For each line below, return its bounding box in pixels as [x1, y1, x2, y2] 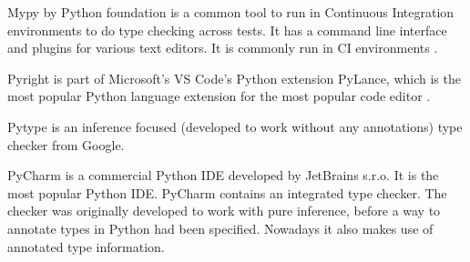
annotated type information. [7, 237, 165, 256]
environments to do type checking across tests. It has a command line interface [7, 20, 447, 39]
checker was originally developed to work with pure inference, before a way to [7, 201, 441, 220]
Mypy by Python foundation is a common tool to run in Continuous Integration [7, 3, 455, 21]
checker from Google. [7, 135, 125, 154]
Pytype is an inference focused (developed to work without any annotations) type [7, 116, 463, 136]
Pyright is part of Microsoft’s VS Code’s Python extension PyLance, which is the [7, 68, 461, 87]
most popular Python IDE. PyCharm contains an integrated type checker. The [7, 183, 447, 202]
